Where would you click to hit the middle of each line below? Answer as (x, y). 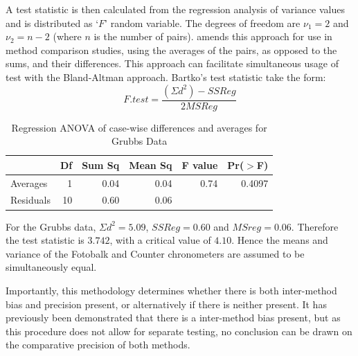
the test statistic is (45, 240)
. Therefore (315, 226)
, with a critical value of (160, 240)
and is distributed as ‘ (52, 23)
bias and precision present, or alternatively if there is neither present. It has (166, 304)
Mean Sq (151, 164)
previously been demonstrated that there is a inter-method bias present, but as (173, 318)
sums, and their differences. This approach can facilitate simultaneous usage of (172, 63)
